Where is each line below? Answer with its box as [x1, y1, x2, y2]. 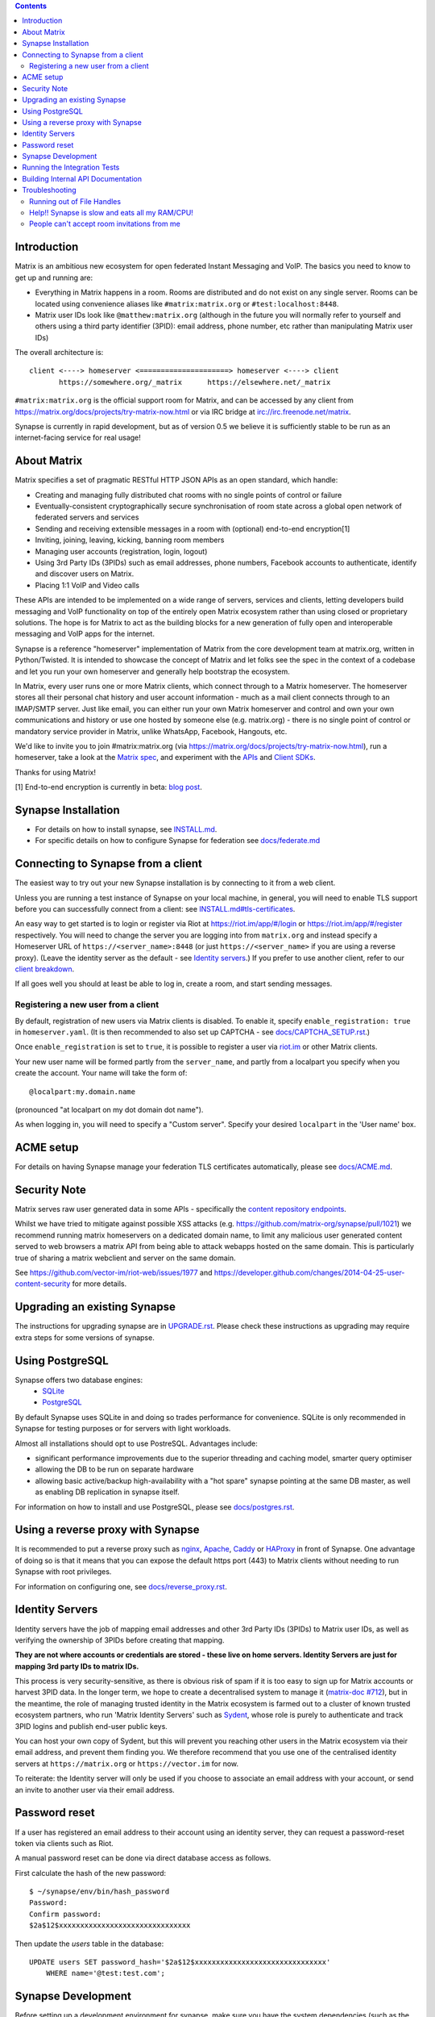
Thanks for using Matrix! [14, 767, 97, 777]
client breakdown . [14, 964, 75, 974]
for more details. [72, 1279, 127, 1288]
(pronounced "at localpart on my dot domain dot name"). [14, 1105, 204, 1114]
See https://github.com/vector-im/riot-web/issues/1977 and [14, 1267, 213, 1278]
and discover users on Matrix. [35, 569, 135, 578]
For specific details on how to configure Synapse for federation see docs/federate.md [35, 836, 321, 846]
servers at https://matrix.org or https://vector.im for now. [14, 1759, 239, 1769]
